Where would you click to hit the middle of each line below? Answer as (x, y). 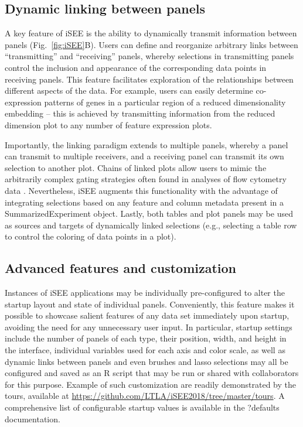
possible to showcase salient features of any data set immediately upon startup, (147, 315)
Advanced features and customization (121, 268)
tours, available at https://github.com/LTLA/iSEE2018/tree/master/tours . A (145, 396)
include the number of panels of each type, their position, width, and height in (146, 338)
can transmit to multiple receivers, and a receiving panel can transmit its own (144, 156)
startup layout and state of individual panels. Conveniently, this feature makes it (150, 304)
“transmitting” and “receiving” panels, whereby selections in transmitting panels (149, 56)
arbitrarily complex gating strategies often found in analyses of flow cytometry (146, 179)
